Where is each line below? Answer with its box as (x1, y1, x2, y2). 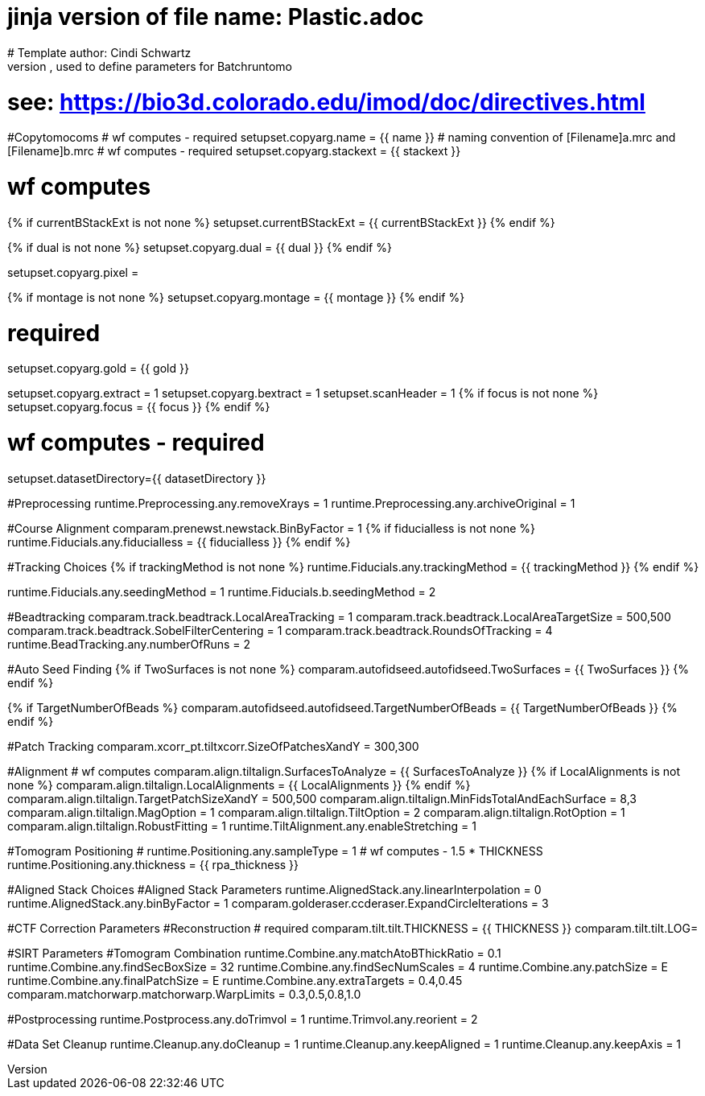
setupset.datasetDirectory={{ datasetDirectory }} (7, 471, 266, 485)
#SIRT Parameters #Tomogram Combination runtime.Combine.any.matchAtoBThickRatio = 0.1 (7, 946, 501, 960)
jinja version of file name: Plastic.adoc (7, 3, 424, 31)
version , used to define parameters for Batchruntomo (7, 59, 292, 73)
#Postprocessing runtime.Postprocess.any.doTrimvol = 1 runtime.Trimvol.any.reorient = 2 (7, 1012, 478, 1026)
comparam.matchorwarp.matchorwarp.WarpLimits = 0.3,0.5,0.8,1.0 (7, 987, 361, 1001)
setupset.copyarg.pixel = (7, 265, 139, 279)
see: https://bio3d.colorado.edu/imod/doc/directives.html (7, 88, 645, 116)
